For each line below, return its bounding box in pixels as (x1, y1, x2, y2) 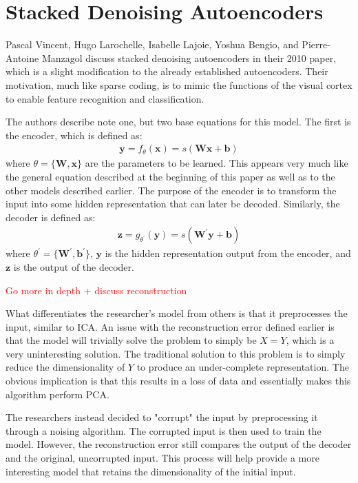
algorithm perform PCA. (6, 387, 109, 401)
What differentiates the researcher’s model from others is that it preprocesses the (6, 306, 348, 320)
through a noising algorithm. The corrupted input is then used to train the (6, 423, 322, 438)
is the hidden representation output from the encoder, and (105, 246, 351, 260)
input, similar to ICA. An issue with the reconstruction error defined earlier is (6, 319, 335, 333)
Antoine (6, 50, 39, 65)
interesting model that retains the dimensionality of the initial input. (6, 464, 296, 478)
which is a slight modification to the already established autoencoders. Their (6, 64, 328, 79)
